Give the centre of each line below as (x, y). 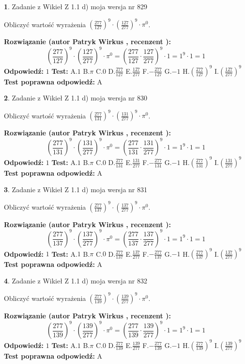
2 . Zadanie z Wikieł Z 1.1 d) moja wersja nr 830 (76, 98)
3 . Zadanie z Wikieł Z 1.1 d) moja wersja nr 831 (76, 189)
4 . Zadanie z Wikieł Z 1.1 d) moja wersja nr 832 (76, 280)
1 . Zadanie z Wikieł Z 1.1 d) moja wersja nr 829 (76, 6)
